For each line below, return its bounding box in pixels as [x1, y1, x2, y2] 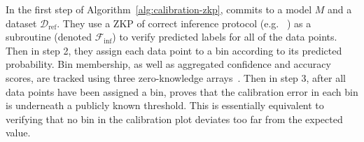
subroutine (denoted [6, 29, 92, 44]
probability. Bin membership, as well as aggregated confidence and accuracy [6, 57, 331, 71]
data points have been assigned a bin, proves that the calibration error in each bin [6, 84, 358, 99]
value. [6, 125, 31, 140]
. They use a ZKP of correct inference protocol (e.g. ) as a [57, 15, 311, 30]
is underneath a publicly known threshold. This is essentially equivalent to [6, 98, 324, 113]
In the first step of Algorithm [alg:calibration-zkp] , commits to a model [6, 2, 312, 16]
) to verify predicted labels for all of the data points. [112, 29, 337, 44]
